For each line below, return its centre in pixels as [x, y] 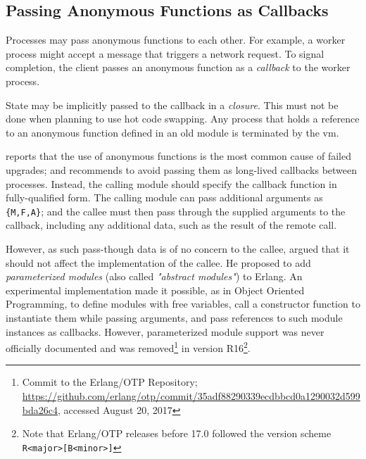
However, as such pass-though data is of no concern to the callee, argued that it [178, 248]
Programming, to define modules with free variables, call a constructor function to [183, 304]
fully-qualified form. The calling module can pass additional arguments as [164, 197]
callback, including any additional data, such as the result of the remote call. [171, 225]
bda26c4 [40, 409]
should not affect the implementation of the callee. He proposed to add [158, 262]
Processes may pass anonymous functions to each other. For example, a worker [176, 40]
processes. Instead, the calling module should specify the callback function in [171, 183]
